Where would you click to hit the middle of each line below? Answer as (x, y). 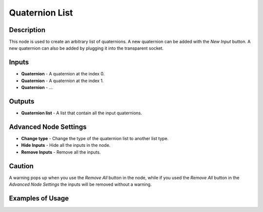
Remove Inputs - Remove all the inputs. (61, 152)
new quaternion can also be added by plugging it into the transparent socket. (86, 48)
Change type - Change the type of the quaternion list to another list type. (95, 138)
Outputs (22, 101)
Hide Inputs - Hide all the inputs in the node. (66, 145)
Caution (21, 166)
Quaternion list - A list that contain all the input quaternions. (82, 113)
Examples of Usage (39, 198)
